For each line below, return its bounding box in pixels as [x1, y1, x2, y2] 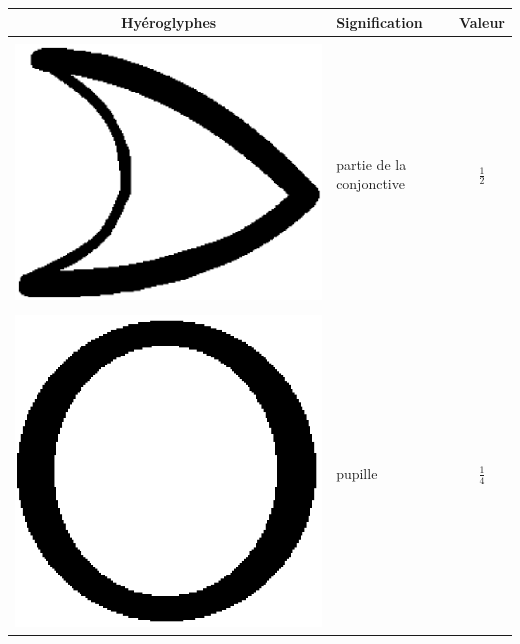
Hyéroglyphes [120, 11, 217, 32]
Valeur [458, 11, 505, 32]
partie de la [336, 153, 407, 174]
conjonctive [336, 173, 405, 194]
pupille [336, 462, 378, 483]
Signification [336, 11, 423, 32]
